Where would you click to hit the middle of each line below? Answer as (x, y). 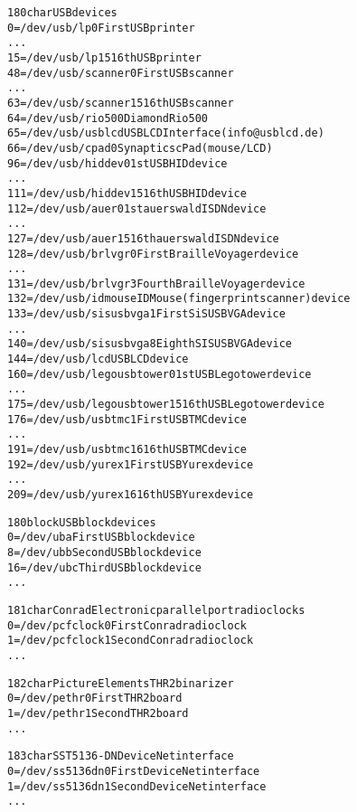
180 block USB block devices (82, 522)
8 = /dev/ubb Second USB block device (104, 552)
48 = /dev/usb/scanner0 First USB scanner (121, 73)
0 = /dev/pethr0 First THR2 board (95, 699)
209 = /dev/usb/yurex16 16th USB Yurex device (131, 495)
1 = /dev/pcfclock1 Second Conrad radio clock (131, 641)
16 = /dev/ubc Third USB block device (104, 567)
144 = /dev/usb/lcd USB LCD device (98, 359)
